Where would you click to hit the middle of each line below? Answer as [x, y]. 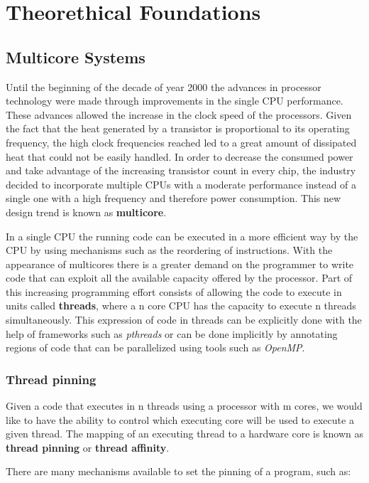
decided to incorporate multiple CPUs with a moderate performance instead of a [181, 184]
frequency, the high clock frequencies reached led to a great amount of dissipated [181, 142]
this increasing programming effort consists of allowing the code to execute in [174, 291]
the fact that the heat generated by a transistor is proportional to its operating [178, 128]
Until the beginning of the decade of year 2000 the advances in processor [164, 86]
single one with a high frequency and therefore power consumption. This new [174, 198]
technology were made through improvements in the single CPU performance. [175, 101]
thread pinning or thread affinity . [88, 447]
